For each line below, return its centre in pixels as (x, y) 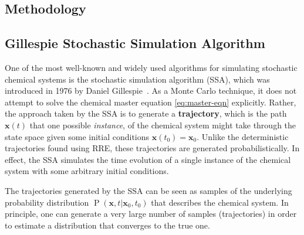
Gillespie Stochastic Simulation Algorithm (135, 43)
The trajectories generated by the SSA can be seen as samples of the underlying (148, 190)
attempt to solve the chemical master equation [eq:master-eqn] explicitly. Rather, (151, 102)
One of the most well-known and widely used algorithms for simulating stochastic (151, 67)
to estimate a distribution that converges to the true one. (107, 225)
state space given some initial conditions (77, 136)
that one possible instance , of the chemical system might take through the (163, 125)
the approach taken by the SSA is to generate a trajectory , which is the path (146, 113)
